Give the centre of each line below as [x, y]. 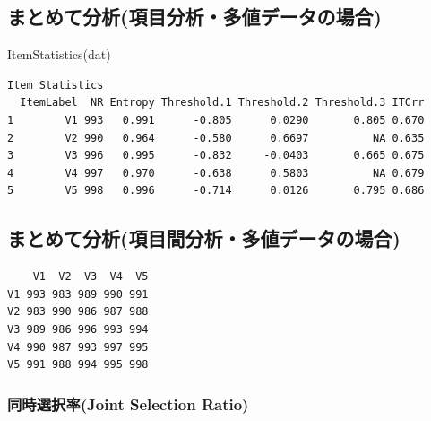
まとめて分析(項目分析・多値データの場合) [194, 17]
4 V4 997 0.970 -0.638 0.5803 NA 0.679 [216, 173]
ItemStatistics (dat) [59, 54]
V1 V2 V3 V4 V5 [91, 277]
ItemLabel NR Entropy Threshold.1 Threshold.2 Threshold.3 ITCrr [222, 103]
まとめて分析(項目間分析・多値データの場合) [204, 238]
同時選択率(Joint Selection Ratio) [128, 403]
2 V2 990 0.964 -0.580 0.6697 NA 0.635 [216, 138]
